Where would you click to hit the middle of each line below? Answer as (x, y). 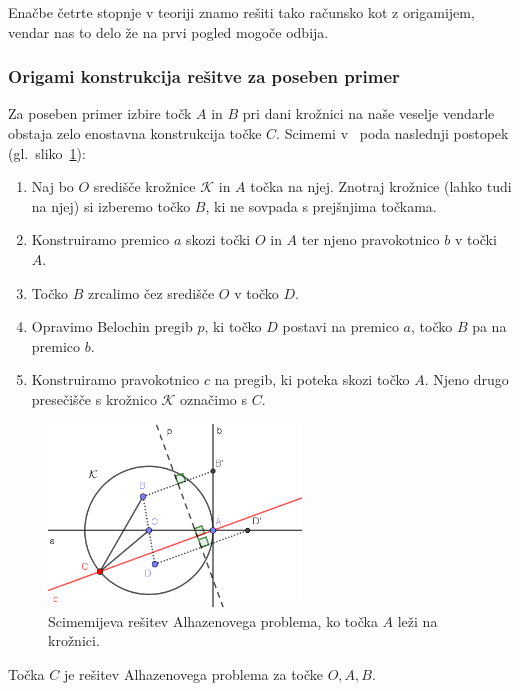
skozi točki (218, 239)
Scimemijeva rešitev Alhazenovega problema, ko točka (213, 620)
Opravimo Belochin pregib (112, 326)
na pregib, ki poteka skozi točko (312, 379)
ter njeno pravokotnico (370, 239)
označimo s (214, 398)
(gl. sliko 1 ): (47, 152)
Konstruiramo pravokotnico (115, 379)
